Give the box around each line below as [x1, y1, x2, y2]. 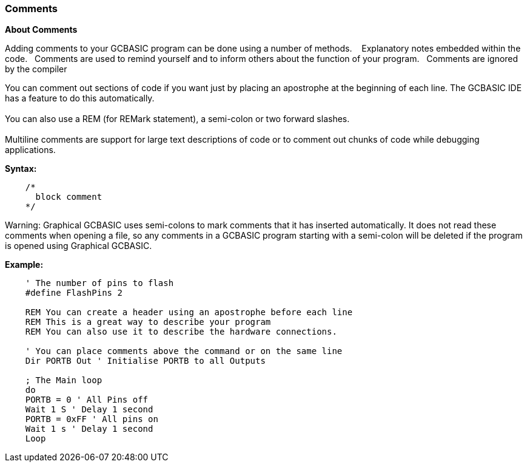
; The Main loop [25, 375, 102, 386]
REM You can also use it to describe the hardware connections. [25, 327, 337, 337]
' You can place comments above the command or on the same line [25, 346, 343, 356]
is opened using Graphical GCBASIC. [5, 240, 152, 251]
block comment [35, 192, 102, 202]
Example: [5, 259, 44, 270]
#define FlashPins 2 [25, 288, 123, 298]
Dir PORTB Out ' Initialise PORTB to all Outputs [25, 356, 266, 366]
